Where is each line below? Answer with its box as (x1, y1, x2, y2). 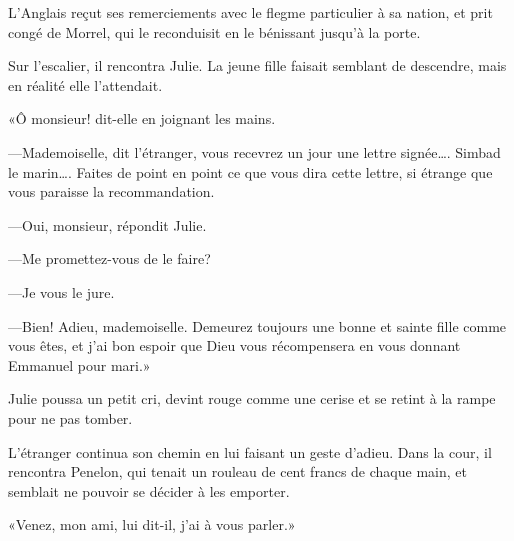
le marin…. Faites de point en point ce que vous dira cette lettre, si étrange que (8, 161, 493, 182)
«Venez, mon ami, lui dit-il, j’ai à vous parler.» (8, 514, 296, 535)
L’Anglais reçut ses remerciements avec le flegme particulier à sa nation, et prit (8, 2, 493, 22)
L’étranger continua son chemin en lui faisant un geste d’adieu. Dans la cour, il (8, 441, 492, 462)
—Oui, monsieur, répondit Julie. (8, 214, 207, 235)
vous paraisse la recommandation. (8, 181, 215, 202)
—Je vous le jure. (8, 281, 115, 302)
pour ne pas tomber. (8, 407, 133, 428)
